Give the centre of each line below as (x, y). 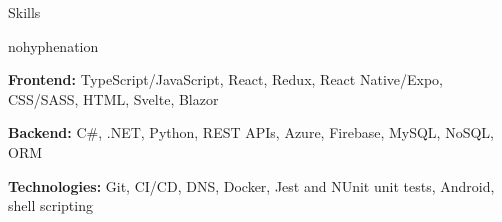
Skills (24, 12)
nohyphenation (53, 45)
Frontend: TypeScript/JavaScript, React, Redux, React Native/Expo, (225, 79)
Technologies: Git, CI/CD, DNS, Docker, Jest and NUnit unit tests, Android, (251, 185)
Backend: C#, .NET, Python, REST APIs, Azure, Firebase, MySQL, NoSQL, (251, 132)
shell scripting (50, 205)
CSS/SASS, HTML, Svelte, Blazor (113, 98)
